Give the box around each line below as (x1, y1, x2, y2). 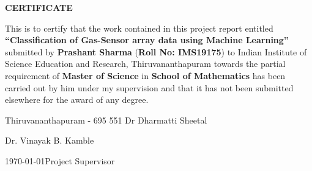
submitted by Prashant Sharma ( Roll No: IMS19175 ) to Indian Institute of (5, 45, 307, 58)
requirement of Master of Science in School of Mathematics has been (5, 69, 286, 82)
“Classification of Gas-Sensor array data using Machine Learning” (5, 33, 289, 46)
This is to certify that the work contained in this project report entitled (5, 21, 273, 34)
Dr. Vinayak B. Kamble (5, 134, 94, 147)
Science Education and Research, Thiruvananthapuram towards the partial (5, 57, 286, 70)
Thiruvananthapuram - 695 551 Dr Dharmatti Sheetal (5, 113, 207, 126)
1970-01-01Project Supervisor (5, 154, 115, 167)
